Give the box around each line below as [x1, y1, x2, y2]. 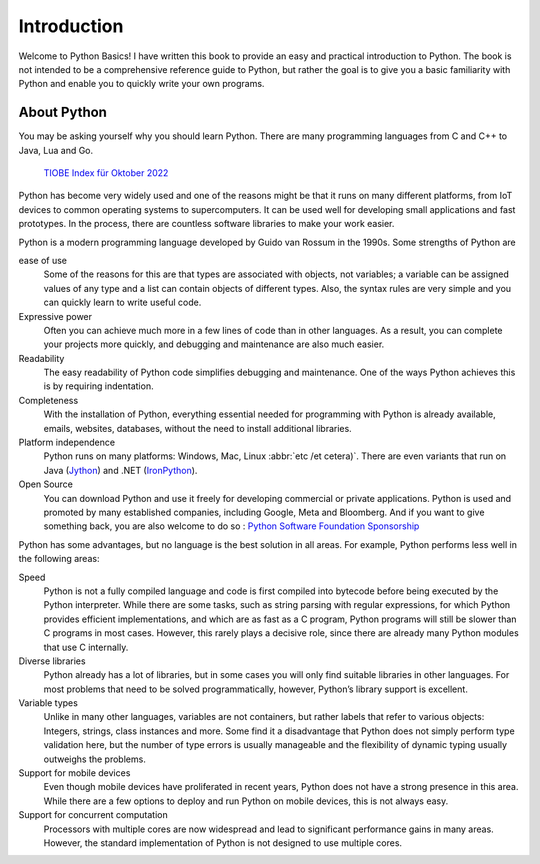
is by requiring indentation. [43, 380, 154, 392]
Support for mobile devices [18, 767, 131, 779]
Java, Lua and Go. [18, 144, 94, 156]
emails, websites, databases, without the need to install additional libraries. [43, 422, 352, 434]
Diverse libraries [18, 655, 86, 667]
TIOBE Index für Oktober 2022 [43, 167, 169, 179]
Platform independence [18, 436, 115, 449]
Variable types [18, 697, 79, 709]
